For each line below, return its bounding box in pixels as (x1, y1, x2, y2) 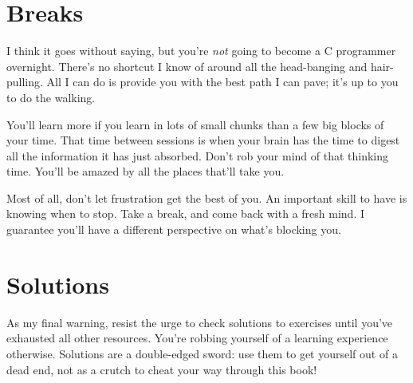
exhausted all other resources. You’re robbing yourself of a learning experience (6, 330, 388, 346)
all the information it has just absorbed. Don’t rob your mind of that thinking (6, 147, 389, 164)
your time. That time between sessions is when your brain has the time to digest (6, 132, 400, 148)
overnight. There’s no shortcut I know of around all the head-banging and (6, 57, 368, 74)
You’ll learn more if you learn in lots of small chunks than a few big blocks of (6, 116, 384, 132)
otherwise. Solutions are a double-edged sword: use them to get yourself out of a (6, 345, 398, 361)
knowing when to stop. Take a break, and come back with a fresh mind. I (6, 205, 364, 222)
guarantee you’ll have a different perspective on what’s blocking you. (6, 221, 341, 238)
